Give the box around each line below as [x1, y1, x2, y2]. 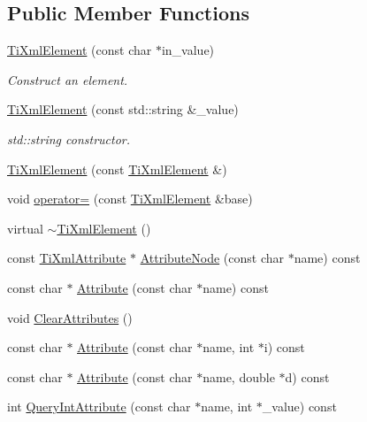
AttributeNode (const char [140, 249, 284, 267]
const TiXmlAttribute [7, 249, 126, 267]
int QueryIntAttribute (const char [7, 397, 191, 416]
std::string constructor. [7, 129, 131, 148]
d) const [285, 367, 330, 386]
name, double [203, 367, 275, 386]
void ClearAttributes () [7, 308, 133, 326]
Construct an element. [7, 70, 128, 88]
